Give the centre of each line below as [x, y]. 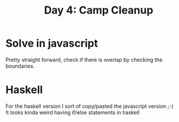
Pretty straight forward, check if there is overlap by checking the [84, 60]
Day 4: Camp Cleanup [99, 10]
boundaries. [20, 66]
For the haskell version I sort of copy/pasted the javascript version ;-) [89, 106]
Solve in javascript [52, 43]
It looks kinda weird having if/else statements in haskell [73, 112]
